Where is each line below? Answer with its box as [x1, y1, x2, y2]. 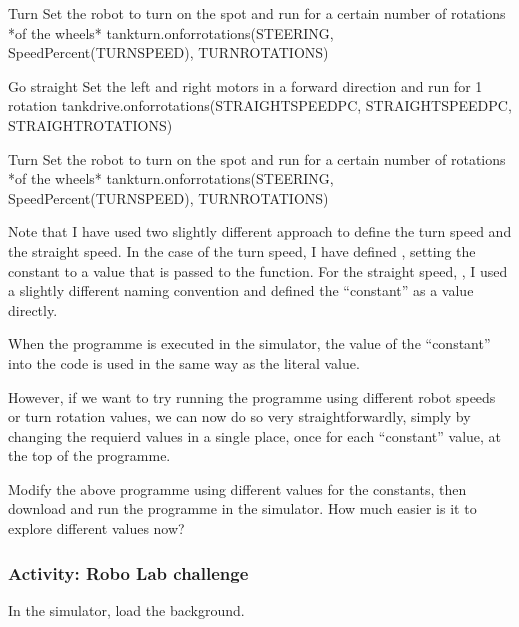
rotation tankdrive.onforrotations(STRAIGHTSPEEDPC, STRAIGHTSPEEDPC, [8, 95, 512, 116]
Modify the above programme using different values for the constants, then [8, 478, 467, 499]
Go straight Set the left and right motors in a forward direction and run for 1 [8, 75, 483, 96]
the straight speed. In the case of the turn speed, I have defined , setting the [8, 240, 476, 261]
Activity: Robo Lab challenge [8, 560, 249, 585]
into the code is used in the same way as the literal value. [8, 352, 360, 373]
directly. [8, 299, 58, 320]
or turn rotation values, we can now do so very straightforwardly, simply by [8, 406, 471, 427]
